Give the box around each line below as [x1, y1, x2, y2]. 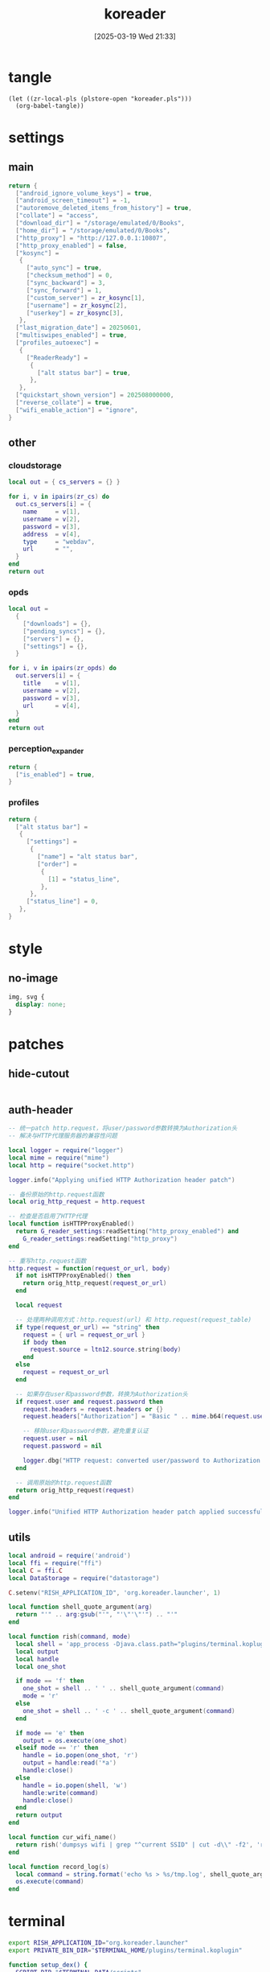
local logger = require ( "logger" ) [8, 1147, 125, 1155]
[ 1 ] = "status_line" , [47, 875, 121, 883]
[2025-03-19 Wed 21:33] [93, 31, 177, 41]
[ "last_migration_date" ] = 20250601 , [15, 323, 142, 332]
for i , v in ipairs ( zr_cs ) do [8, 492, 110, 501]
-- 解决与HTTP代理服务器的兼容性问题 [8, 1132, 118, 1140]
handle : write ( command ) [22, 1789, 99, 1797]
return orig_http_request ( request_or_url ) [22, 1279, 167, 1287]
